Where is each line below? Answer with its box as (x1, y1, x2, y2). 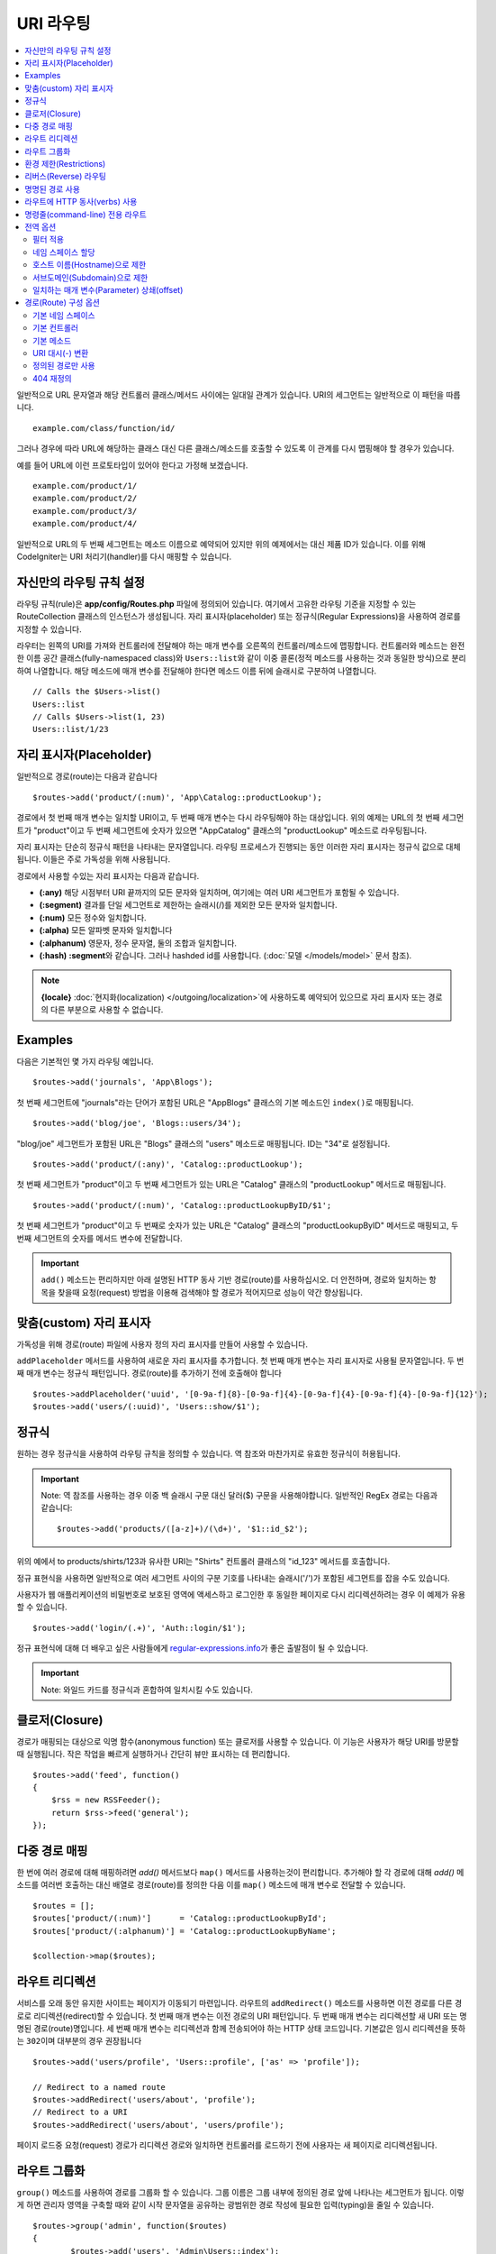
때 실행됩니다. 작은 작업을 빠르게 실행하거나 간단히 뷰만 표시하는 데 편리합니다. (16, 1749, 291, 1760)
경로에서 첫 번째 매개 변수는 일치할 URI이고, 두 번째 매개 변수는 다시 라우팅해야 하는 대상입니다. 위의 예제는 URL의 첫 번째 (16, 812, 440, 823)
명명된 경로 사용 (24, 183, 81, 194)
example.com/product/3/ (32, 506, 138, 516)
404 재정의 (32, 372, 72, 383)
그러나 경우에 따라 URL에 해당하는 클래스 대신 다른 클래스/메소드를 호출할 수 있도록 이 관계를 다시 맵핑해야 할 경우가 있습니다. (16, 443, 455, 454)
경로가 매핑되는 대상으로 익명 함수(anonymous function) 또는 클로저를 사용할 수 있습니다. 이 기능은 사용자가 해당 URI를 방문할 (16, 1736, 459, 1746)
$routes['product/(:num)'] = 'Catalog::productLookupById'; (32, 1913, 328, 1924)
